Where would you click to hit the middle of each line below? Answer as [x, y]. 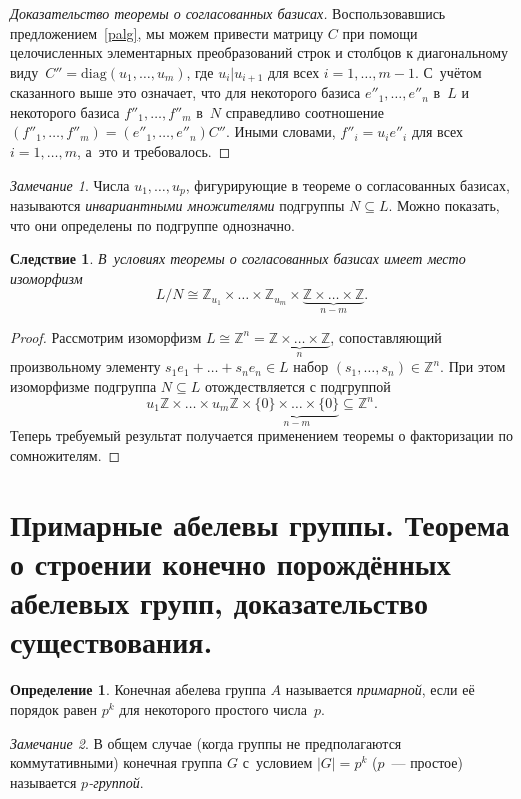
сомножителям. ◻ [65, 455]
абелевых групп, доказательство [219, 602]
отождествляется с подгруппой [297, 385]
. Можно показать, [444, 205]
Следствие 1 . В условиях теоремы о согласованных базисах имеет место [238, 258]
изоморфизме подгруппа [83, 385]
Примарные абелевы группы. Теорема [260, 523]
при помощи [380, 32]
